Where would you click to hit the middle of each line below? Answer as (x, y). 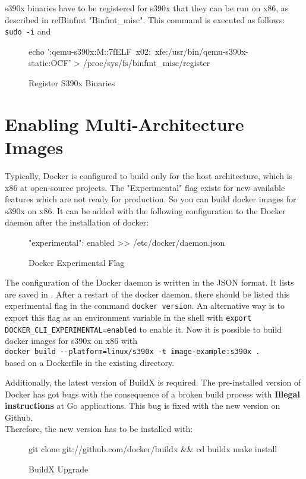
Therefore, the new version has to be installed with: (99, 429)
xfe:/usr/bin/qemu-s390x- (202, 51)
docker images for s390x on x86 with (71, 341)
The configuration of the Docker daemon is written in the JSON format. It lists (149, 282)
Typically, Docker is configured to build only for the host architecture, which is (149, 175)
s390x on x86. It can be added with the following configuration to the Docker (145, 210)
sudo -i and (28, 31)
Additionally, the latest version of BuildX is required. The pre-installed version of (153, 382)
